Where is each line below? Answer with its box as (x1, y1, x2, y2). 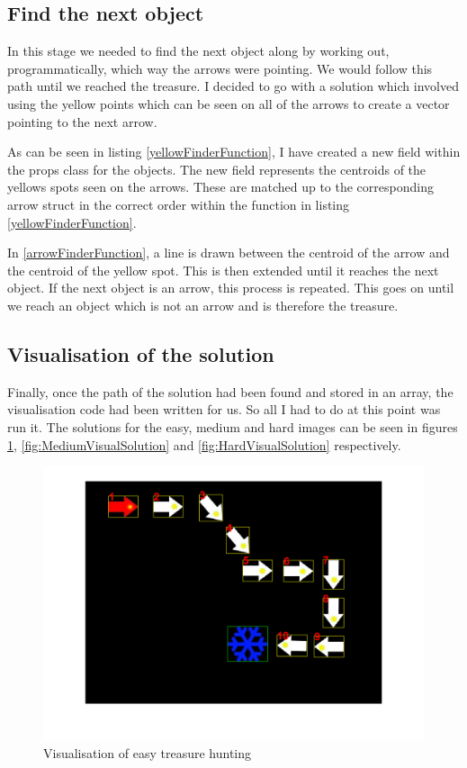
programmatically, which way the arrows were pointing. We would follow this (7, 59, 433, 77)
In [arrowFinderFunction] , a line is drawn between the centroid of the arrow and (7, 243, 450, 262)
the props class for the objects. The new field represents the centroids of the (7, 159, 427, 178)
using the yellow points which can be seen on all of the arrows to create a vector (7, 94, 450, 113)
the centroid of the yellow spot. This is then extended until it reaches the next (7, 260, 439, 279)
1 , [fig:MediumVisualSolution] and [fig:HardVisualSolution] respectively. (7, 435, 401, 454)
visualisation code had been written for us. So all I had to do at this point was (7, 400, 441, 419)
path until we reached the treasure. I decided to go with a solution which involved (7, 77, 459, 95)
